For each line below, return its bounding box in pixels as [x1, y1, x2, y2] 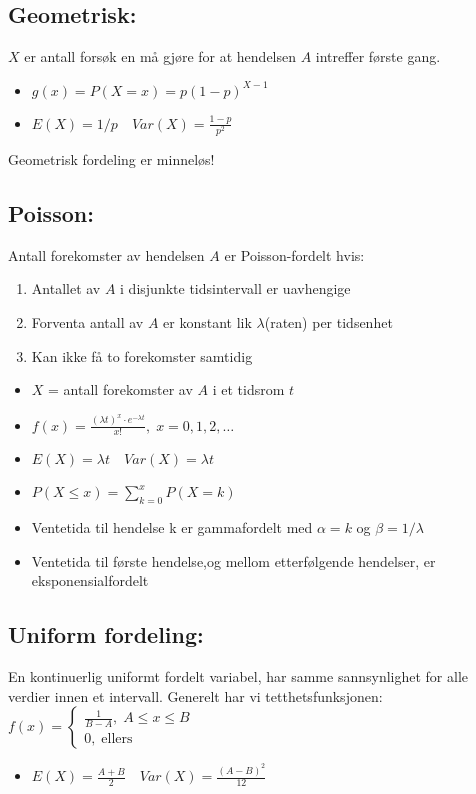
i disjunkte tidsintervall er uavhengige [120, 278, 351, 299]
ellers [101, 732, 133, 747]
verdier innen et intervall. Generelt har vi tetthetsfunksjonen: [8, 685, 383, 706]
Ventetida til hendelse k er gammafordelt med [31, 517, 313, 538]
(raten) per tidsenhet [264, 311, 393, 332]
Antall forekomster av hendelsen [8, 244, 205, 265]
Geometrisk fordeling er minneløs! [8, 148, 215, 169]
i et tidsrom [212, 379, 285, 400]
